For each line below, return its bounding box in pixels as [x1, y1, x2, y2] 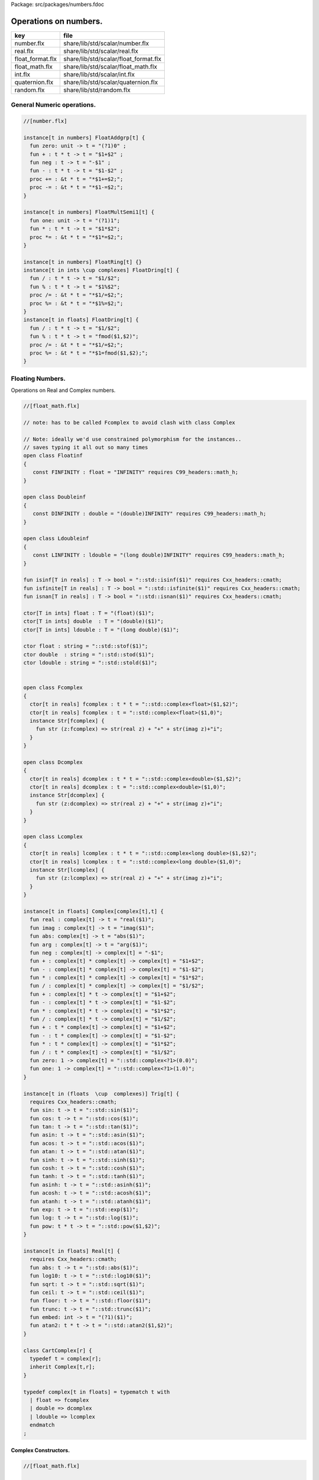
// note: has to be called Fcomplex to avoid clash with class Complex [23, 419, 236, 426]
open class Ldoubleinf [23, 535, 89, 542]
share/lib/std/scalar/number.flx [63, 39, 149, 47]
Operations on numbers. [11, 16, 103, 26]
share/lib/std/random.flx [63, 86, 131, 94]
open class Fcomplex [23, 684, 83, 691]
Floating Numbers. [11, 374, 66, 382]
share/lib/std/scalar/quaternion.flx [63, 78, 158, 86]
